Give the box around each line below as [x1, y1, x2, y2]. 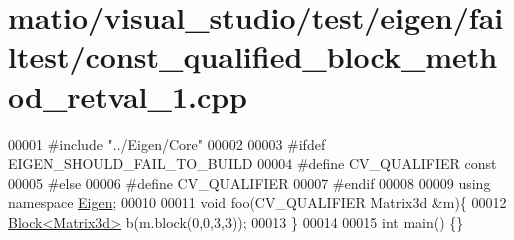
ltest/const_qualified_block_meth [8, 36, 498, 77]
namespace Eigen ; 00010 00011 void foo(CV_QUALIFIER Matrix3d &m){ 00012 [8, 192, 507, 213]
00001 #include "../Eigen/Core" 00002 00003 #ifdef [8, 133, 326, 154]
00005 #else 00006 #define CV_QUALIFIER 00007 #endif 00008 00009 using [8, 172, 491, 193]
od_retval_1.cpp [8, 75, 248, 116]
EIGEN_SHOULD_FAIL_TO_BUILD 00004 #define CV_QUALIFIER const [8, 153, 497, 174]
